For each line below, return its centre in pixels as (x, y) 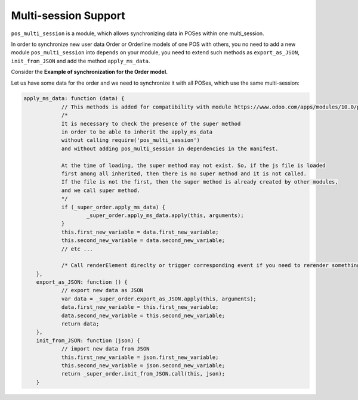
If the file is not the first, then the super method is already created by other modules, (200, 182)
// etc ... (77, 249)
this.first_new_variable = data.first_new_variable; (140, 232)
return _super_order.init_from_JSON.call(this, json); (143, 374)
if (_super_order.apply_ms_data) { (113, 207)
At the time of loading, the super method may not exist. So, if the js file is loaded (193, 165)
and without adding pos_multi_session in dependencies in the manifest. (170, 148)
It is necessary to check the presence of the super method (151, 123)
